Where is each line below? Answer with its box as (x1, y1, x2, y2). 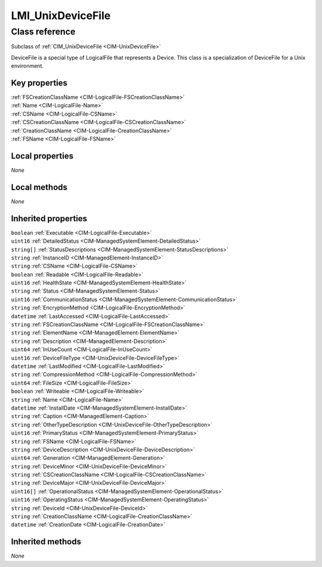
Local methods (11, 182, 68, 192)
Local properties (11, 151, 74, 161)
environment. (11, 63, 44, 70)
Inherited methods (11, 537, 82, 547)
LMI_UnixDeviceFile (11, 9, 111, 22)
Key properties (11, 78, 68, 88)
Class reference (11, 26, 76, 37)
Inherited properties (11, 213, 88, 224)
